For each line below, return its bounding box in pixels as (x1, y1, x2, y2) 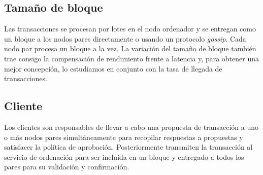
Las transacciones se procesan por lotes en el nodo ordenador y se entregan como (4, 23, 256, 34)
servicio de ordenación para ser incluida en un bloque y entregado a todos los (4, 151, 244, 162)
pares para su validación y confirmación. (4, 161, 129, 172)
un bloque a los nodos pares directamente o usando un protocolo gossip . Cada (4, 33, 246, 44)
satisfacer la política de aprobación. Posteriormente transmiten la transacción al (4, 142, 253, 152)
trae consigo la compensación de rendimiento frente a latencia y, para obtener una (4, 53, 259, 63)
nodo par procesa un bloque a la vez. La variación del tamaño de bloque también (4, 43, 256, 54)
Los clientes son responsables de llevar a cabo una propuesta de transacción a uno (4, 121, 259, 132)
